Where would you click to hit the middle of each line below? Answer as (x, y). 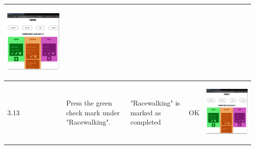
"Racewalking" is (155, 102)
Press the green (89, 102)
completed (146, 122)
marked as (146, 112)
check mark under (93, 112)
